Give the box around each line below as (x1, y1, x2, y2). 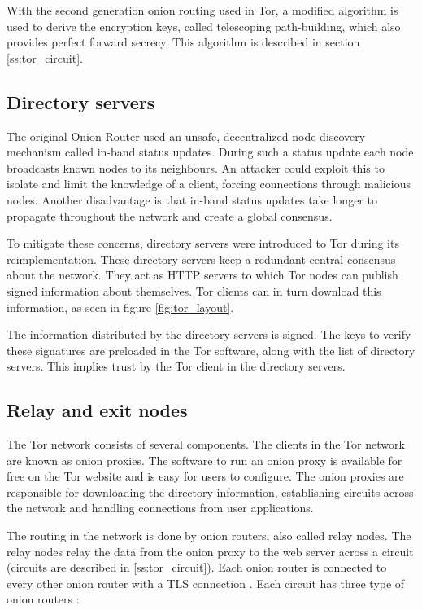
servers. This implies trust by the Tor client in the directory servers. (7, 358, 346, 375)
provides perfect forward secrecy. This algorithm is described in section (7, 33, 360, 50)
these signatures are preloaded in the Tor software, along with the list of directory (7, 341, 415, 358)
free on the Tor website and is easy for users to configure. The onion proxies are (7, 467, 404, 485)
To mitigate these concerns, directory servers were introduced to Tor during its (7, 235, 399, 252)
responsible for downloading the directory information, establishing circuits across (7, 483, 414, 500)
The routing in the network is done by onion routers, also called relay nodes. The (7, 527, 411, 544)
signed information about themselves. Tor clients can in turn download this (7, 282, 381, 299)
